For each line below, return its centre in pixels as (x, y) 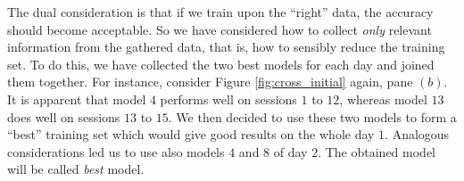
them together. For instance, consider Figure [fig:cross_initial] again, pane (210, 82)
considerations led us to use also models (116, 151)
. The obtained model (377, 151)
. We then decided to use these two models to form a (312, 116)
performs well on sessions (228, 99)
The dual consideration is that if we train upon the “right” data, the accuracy (220, 12)
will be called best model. (76, 169)
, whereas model (383, 99)
